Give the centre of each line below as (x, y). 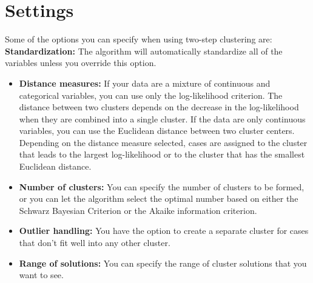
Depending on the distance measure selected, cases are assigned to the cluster (163, 142)
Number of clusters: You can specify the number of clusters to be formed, (162, 186)
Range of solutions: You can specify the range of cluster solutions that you (163, 263)
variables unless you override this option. (81, 63)
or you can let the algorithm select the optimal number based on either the (159, 198)
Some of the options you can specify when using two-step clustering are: (139, 39)
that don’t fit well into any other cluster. (95, 243)
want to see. (41, 275)
